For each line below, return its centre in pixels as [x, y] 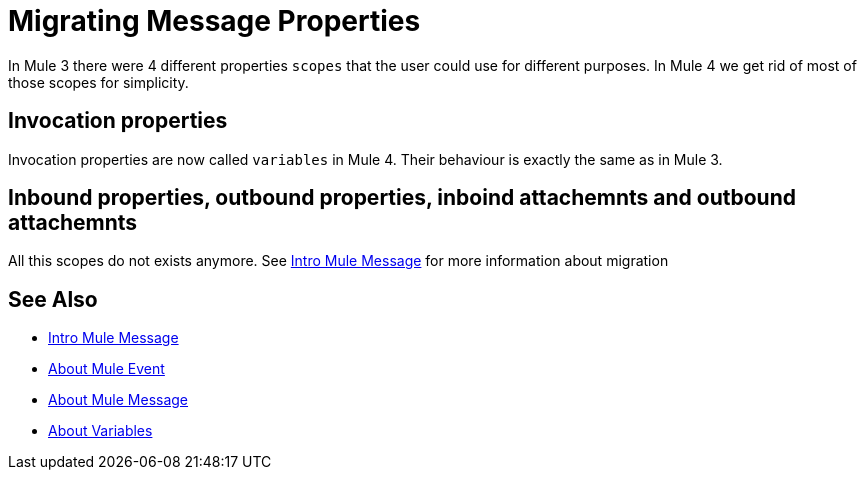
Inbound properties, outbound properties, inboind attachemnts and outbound [402, 198]
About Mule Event [106, 369]
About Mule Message [118, 400]
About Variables [100, 431]
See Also [53, 299]
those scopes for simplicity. [98, 82]
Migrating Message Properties [214, 21]
